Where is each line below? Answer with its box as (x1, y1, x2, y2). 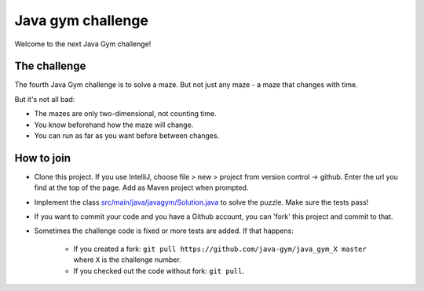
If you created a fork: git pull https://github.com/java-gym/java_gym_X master (73, 244, 367, 253)
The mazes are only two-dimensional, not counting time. (34, 109, 217, 118)
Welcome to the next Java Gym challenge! (14, 39, 152, 49)
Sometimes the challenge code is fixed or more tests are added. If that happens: (34, 226, 294, 235)
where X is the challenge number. (73, 255, 182, 264)
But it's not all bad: (14, 94, 75, 104)
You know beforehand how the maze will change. (34, 120, 194, 129)
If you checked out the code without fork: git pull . (73, 266, 245, 275)
